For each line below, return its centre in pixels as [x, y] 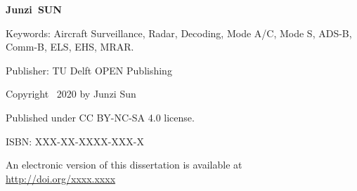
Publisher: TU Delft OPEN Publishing [89, 70]
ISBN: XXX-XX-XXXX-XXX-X [75, 141]
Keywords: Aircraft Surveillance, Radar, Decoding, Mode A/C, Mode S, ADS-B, [179, 33]
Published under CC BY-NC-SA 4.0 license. [100, 117]
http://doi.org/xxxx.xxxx [61, 178]
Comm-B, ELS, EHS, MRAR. [70, 47]
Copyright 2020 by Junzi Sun [71, 94]
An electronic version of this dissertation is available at [124, 165]
